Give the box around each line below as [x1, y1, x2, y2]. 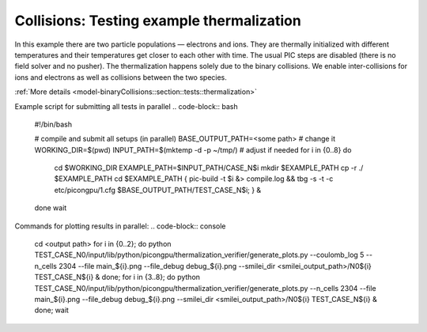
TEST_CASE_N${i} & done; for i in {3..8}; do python [34, 273, 201, 282]
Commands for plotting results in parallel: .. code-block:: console [14, 221, 226, 231]
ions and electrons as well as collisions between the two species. [14, 72, 227, 82]
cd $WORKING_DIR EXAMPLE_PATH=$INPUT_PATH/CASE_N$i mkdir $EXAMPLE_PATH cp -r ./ [54, 163, 364, 173]
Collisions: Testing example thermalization [14, 12, 302, 29]
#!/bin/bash [34, 119, 73, 129]
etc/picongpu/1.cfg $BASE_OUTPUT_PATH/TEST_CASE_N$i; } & [54, 185, 262, 194]
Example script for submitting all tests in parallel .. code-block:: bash [14, 101, 238, 111]
